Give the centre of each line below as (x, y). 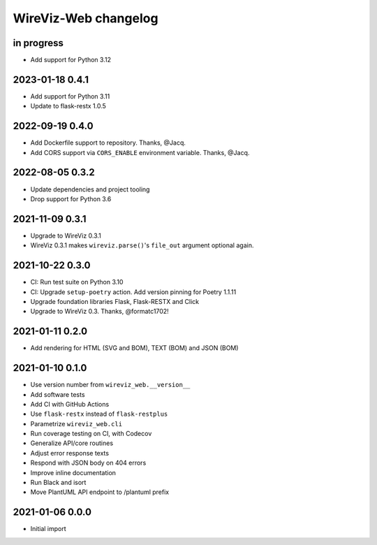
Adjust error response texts (70, 453)
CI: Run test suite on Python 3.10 (77, 282)
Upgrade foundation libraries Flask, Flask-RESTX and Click (115, 301)
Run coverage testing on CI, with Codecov (91, 434)
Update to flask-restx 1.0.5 (68, 106)
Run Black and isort (58, 483)
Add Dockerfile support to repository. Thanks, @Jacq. (108, 143)
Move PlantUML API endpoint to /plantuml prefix (100, 492)
